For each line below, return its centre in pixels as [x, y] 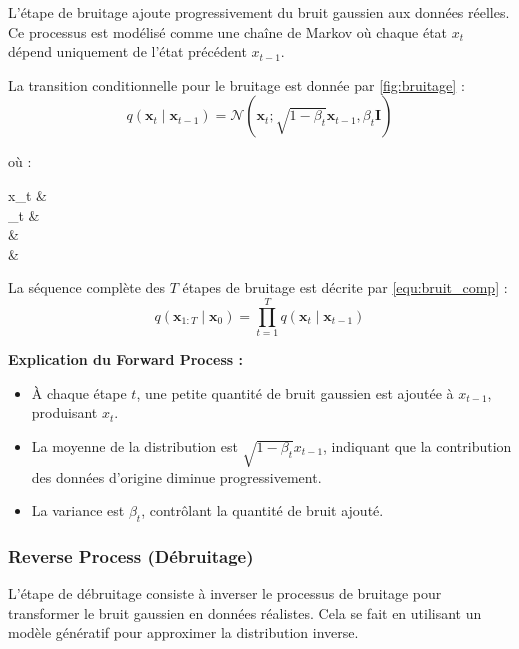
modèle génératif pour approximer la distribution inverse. [183, 632]
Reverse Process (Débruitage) [131, 555]
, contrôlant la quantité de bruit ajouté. [262, 510]
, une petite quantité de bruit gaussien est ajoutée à [295, 392]
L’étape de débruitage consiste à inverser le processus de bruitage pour [225, 593]
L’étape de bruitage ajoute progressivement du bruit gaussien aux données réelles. [259, 12]
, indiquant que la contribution [417, 445]
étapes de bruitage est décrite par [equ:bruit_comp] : [345, 287]
